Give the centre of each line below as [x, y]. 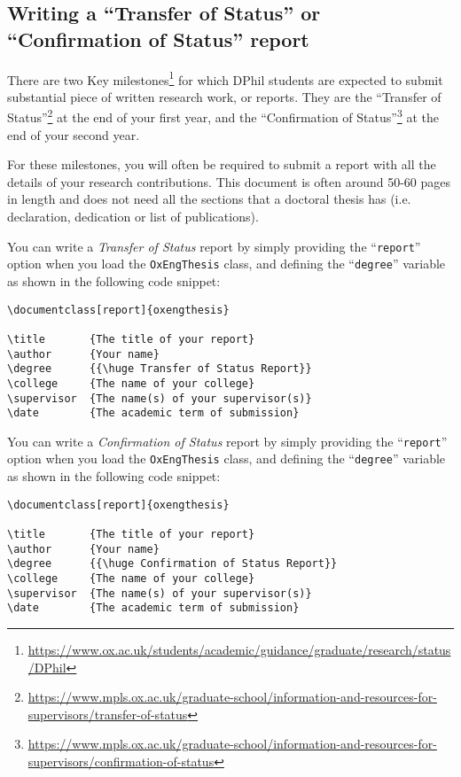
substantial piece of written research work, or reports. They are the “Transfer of [224, 96]
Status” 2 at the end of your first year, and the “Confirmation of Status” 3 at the [223, 116]
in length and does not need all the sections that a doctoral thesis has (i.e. [209, 199]
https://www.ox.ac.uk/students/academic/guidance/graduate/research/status [239, 649]
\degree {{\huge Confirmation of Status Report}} [172, 564]
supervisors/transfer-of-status [108, 714]
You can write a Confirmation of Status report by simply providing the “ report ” [227, 441]
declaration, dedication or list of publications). [133, 217]
